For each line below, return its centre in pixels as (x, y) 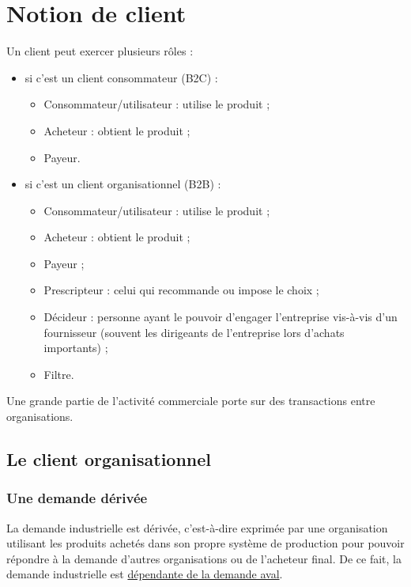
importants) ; (76, 348)
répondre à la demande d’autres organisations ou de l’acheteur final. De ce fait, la (204, 558)
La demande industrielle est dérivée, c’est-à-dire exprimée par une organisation (197, 527)
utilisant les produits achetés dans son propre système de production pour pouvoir (205, 543)
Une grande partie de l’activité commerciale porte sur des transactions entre (191, 401)
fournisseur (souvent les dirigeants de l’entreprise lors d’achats (194, 332)
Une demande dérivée (77, 498)
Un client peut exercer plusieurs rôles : (100, 51)
